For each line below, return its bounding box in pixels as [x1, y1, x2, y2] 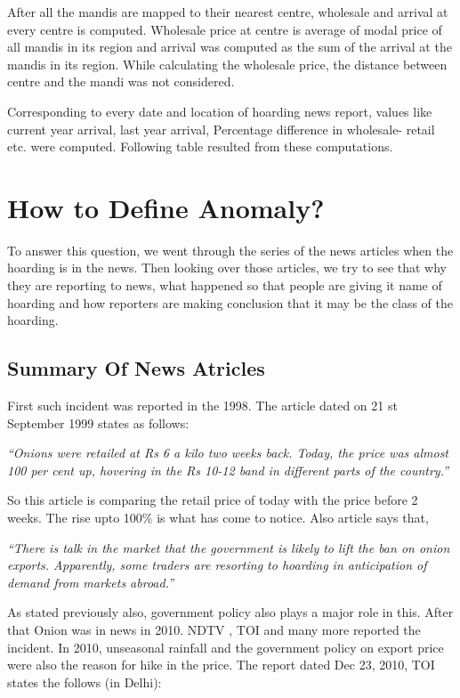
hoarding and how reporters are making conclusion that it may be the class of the [7, 293, 454, 312]
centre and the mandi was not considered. [7, 72, 235, 91]
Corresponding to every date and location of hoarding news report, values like [7, 101, 432, 120]
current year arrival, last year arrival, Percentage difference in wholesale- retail [7, 119, 435, 138]
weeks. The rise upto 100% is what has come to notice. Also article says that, [7, 508, 429, 527]
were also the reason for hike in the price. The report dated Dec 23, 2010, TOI [7, 655, 435, 674]
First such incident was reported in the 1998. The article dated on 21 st [7, 396, 398, 415]
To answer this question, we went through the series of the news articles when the [7, 240, 454, 259]
